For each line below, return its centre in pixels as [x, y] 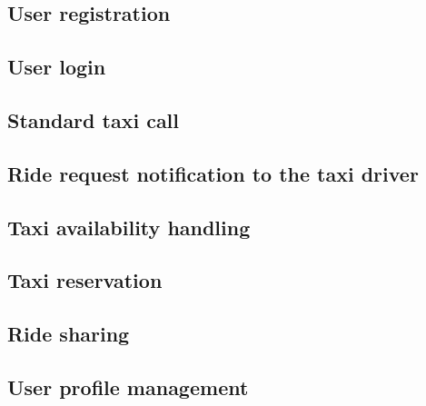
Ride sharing [69, 334]
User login [57, 67]
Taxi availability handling [129, 227]
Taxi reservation [85, 280]
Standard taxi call [94, 119]
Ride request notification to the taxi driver [213, 173]
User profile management [128, 386]
